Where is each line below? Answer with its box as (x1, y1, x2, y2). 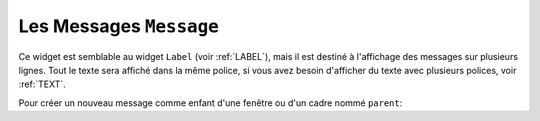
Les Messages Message (18, 15, 219, 37)
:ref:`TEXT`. (18, 78, 67, 90)
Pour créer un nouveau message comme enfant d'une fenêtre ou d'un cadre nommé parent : (18, 96, 403, 109)
